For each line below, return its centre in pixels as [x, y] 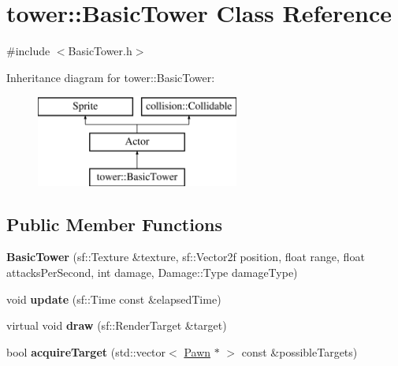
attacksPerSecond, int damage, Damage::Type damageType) [152, 273]
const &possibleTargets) [299, 351]
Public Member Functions [114, 224]
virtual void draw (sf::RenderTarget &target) [117, 325]
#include [28, 51]
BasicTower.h [100, 51]
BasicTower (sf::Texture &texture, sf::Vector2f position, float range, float [186, 257]
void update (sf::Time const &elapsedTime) [114, 299]
